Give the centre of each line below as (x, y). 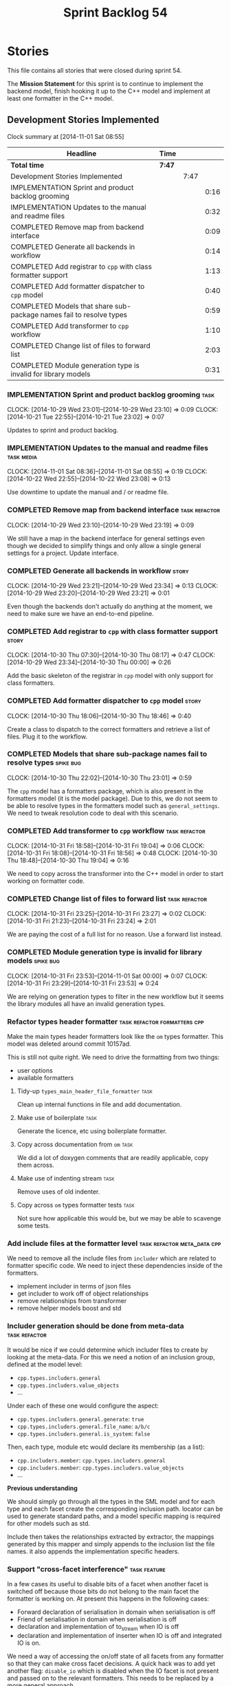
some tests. (33, 1226)
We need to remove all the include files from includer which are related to (112, 1258)
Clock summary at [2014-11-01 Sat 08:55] (66, 136)
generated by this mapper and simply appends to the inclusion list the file (111, 1544)
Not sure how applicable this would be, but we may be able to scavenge (119, 1218)
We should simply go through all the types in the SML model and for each (111, 1501)
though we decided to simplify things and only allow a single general (104, 545)
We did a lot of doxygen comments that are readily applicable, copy (113, 1158)
